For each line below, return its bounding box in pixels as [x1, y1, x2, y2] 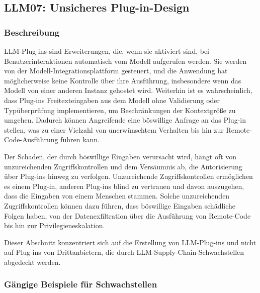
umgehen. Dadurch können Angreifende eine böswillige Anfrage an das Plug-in [4, 115, 246, 125]
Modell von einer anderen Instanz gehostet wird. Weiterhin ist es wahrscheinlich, [4, 85, 252, 95]
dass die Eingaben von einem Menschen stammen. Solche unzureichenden [4, 190, 230, 201]
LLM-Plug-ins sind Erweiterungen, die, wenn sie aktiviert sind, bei [4, 46, 210, 56]
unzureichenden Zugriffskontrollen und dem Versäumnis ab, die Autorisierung [4, 161, 242, 171]
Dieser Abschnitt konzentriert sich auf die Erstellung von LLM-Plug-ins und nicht [4, 237, 256, 247]
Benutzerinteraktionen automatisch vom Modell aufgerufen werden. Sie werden [4, 55, 247, 66]
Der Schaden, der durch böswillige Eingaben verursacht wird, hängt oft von [4, 151, 237, 161]
